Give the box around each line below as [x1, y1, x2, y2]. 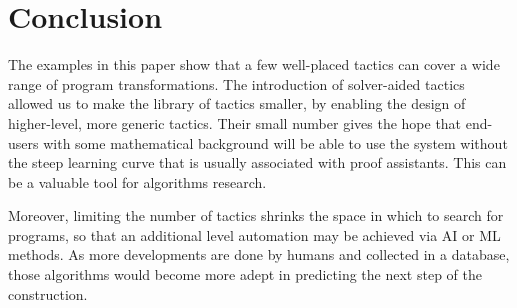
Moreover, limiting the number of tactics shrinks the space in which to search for [8, 205, 504, 226]
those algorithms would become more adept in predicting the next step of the [8, 264, 482, 285]
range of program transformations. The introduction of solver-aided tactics [8, 73, 465, 94]
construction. [8, 283, 88, 304]
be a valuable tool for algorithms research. [8, 171, 267, 192]
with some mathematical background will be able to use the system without [43, 132, 508, 153]
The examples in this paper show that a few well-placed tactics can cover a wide [8, 54, 500, 75]
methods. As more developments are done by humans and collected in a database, [8, 244, 510, 265]
